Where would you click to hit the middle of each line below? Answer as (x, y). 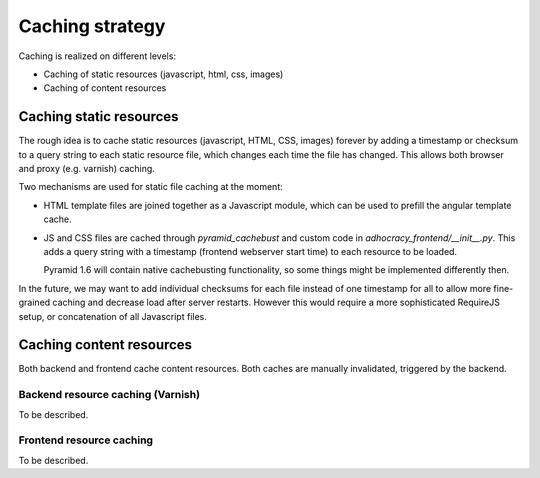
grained (34, 302)
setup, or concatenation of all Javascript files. (112, 316)
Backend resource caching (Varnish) (109, 395)
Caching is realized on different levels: (97, 56)
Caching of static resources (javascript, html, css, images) (163, 74)
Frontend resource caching (86, 440)
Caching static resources (98, 116)
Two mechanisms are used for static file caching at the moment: (151, 187)
